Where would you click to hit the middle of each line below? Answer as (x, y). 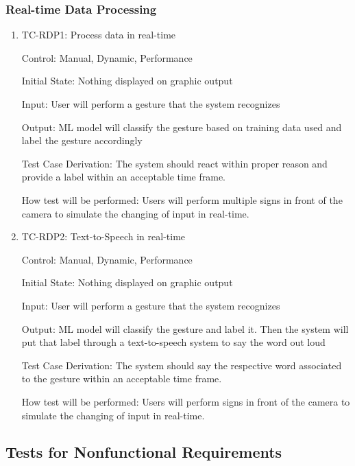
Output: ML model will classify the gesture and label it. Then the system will (185, 328)
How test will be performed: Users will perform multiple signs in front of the (182, 199)
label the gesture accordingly (82, 140)
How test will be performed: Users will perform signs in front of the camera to (186, 401)
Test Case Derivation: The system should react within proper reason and (174, 163)
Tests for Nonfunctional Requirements (144, 452)
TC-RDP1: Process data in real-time (99, 35)
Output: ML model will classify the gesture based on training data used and (182, 127)
